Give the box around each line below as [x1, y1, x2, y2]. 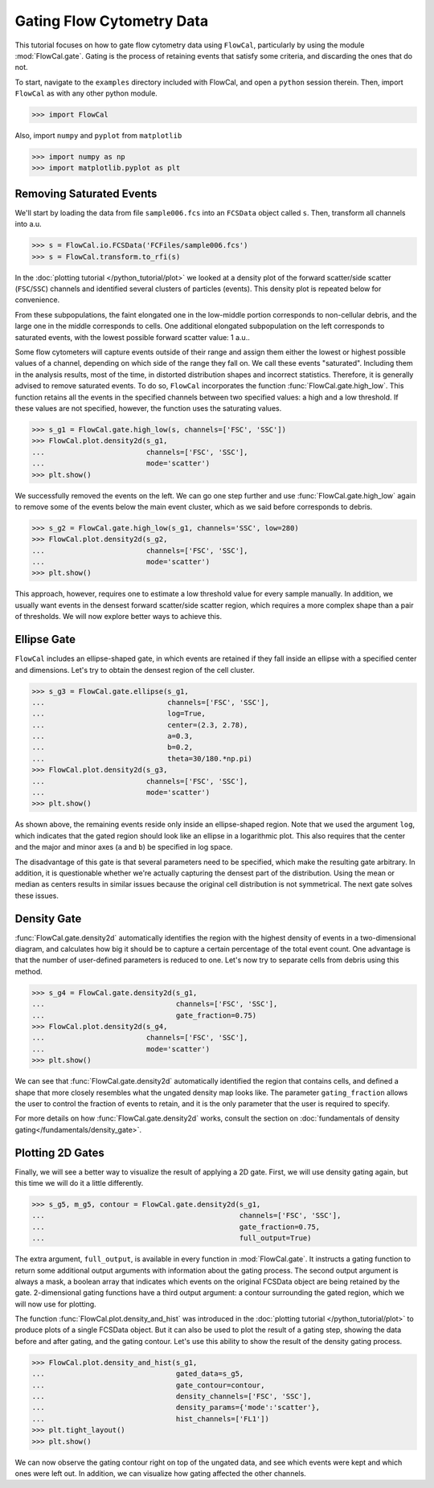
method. [14, 966, 43, 976]
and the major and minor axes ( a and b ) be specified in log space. [14, 842, 233, 852]
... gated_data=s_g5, [31, 1369, 244, 1379]
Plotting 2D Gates [14, 1146, 104, 1159]
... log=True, [31, 709, 207, 719]
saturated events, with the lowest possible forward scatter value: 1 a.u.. [14, 332, 251, 342]
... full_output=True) [31, 1234, 312, 1243]
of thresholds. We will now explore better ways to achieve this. [14, 612, 223, 621]
